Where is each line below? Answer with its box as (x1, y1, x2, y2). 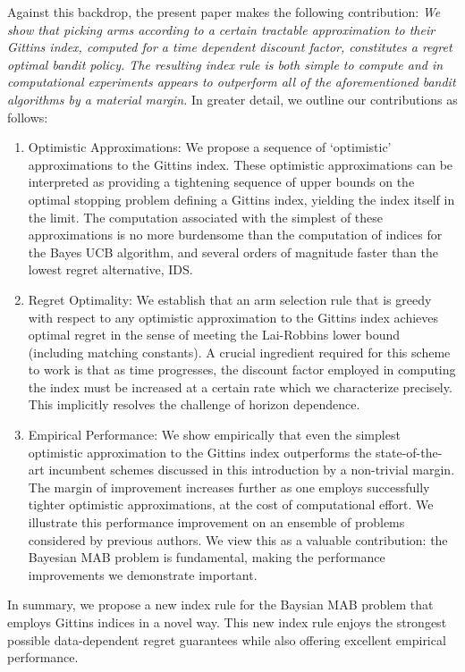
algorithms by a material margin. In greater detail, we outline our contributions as (7, 89, 458, 108)
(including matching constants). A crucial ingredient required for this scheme (28, 342, 451, 361)
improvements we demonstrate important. (28, 565, 258, 584)
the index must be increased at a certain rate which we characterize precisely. (28, 377, 452, 396)
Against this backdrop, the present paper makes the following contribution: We (7, 3, 441, 21)
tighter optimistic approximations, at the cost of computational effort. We (28, 495, 434, 514)
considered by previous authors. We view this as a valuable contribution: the (28, 530, 448, 549)
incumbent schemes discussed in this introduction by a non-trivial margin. (48, 460, 455, 479)
